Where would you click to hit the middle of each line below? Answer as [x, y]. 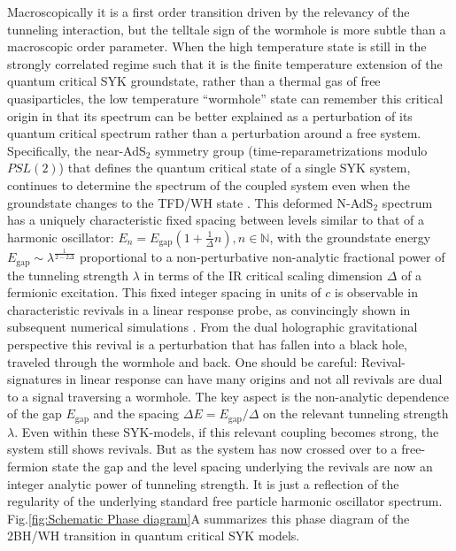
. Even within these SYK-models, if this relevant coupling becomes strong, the [227, 431]
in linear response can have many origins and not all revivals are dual [254, 379]
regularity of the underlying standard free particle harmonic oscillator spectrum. [225, 501]
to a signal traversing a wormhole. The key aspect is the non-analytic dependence [228, 396]
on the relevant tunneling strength [356, 413]
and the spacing [136, 413]
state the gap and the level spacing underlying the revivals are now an [242, 466]
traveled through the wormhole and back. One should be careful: [182, 361]
